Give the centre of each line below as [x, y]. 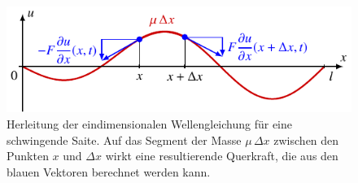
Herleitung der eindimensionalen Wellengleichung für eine [150, 123]
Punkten [28, 156]
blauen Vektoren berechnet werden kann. [109, 171]
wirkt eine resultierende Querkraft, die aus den [222, 156]
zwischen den [306, 139]
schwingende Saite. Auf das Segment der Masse [124, 139]
